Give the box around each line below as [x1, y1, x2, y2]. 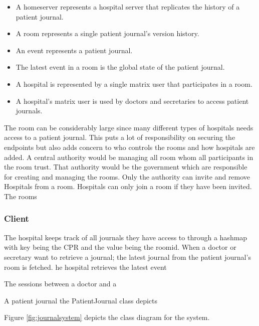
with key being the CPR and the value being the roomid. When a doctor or [4, 242, 236, 252]
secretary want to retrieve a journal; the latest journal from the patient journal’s [4, 251, 251, 262]
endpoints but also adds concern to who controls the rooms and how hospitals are [4, 141, 255, 152]
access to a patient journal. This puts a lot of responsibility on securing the [4, 132, 235, 142]
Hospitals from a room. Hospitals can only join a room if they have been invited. [4, 181, 252, 192]
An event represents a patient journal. [16, 45, 133, 55]
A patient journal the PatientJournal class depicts [4, 295, 157, 305]
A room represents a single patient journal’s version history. [16, 28, 199, 39]
